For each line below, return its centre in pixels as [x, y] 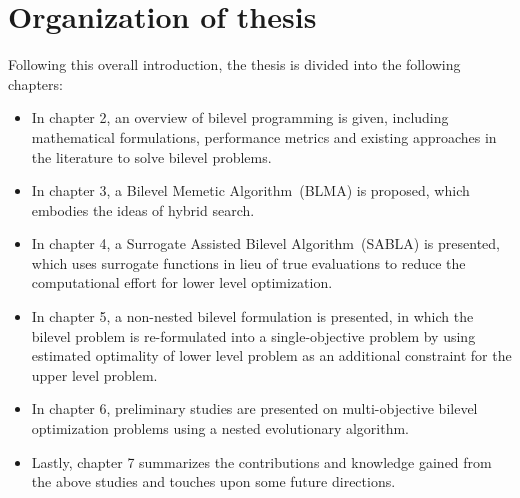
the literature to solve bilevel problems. [151, 156]
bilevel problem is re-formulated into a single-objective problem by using [253, 335]
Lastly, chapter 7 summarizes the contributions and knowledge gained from [261, 461]
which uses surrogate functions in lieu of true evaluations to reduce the [248, 262]
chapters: [35, 83]
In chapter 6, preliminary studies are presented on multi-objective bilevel [254, 408]
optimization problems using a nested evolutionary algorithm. [220, 428]
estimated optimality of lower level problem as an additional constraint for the [271, 355]
